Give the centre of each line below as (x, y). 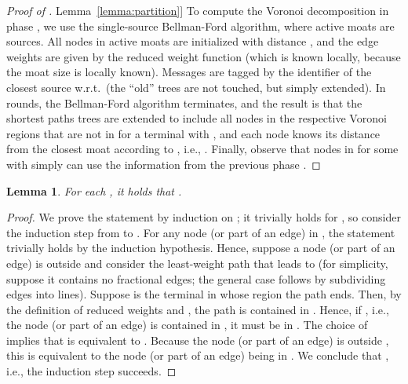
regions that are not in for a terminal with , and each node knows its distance (193, 133)
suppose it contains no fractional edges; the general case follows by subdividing (196, 278)
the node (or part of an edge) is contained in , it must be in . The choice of (187, 325)
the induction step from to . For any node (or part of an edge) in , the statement (201, 232)
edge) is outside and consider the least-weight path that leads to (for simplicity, (197, 263)
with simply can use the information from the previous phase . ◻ (164, 164)
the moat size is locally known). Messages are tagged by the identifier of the (189, 72)
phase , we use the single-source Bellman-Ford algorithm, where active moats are (200, 26)
